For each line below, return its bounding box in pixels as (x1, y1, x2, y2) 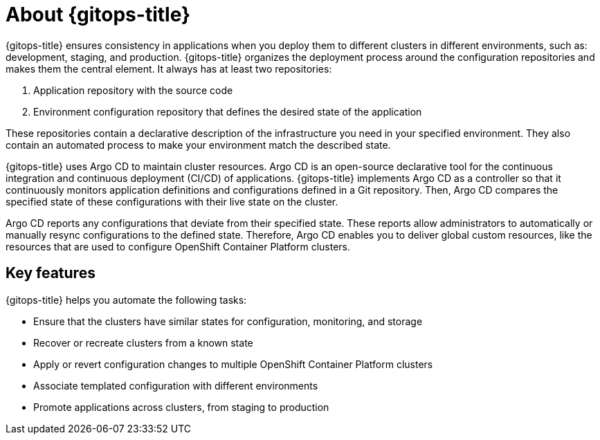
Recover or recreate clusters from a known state (33, 336, 253, 349)
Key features (6, 264, 96, 282)
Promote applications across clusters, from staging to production (33, 401, 329, 413)
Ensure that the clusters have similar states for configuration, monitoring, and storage (33, 315, 423, 327)
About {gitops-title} (6, 3, 191, 26)
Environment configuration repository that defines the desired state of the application (33, 105, 422, 118)
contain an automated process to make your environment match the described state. (6, 138, 391, 151)
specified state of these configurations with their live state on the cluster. (6, 195, 338, 208)
